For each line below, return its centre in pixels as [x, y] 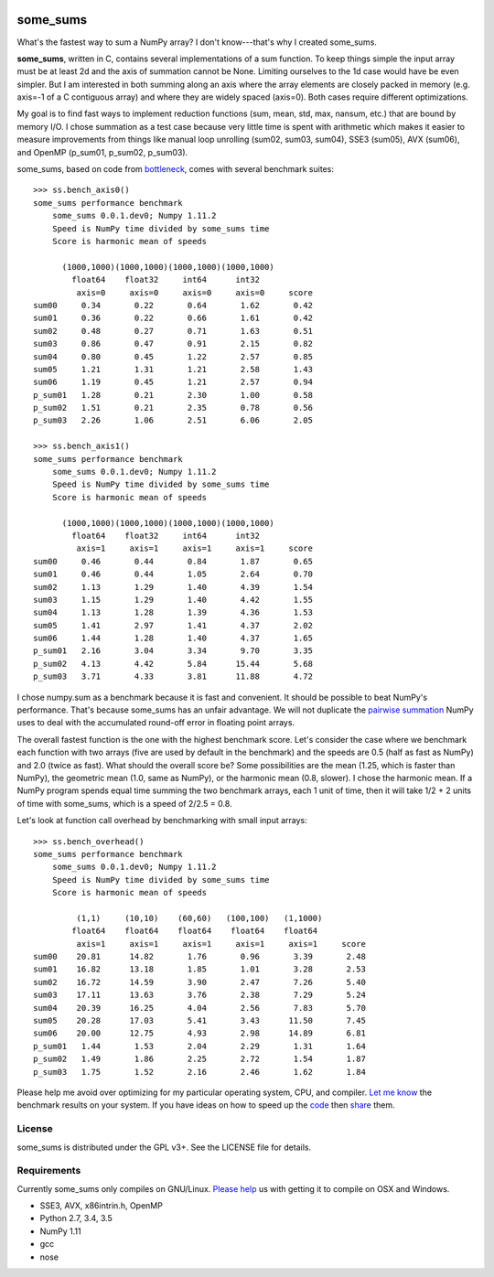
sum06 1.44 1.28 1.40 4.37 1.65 [173, 638]
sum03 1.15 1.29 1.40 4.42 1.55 [173, 600]
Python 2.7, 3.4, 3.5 [76, 1218]
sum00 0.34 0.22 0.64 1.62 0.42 [173, 305]
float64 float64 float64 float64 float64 [195, 931]
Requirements [49, 1171]
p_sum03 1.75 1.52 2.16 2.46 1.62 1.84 [199, 1072]
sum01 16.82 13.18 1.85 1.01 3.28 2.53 [199, 969]
